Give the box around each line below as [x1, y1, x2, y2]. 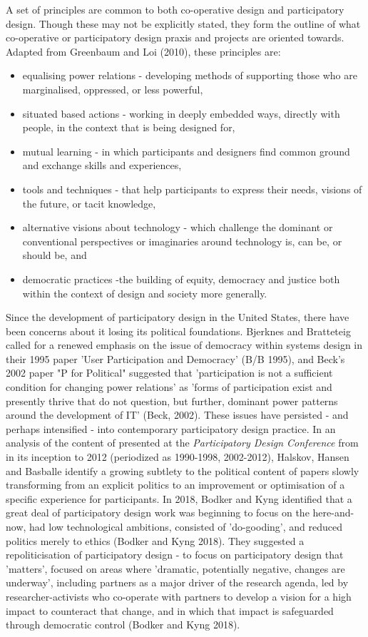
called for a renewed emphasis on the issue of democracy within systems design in [6, 337, 363, 352]
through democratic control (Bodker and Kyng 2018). [6, 617, 240, 632]
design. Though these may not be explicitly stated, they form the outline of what [6, 16, 361, 31]
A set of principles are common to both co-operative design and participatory [6, 2, 344, 16]
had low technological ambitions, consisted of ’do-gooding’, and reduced [29, 519, 343, 534]
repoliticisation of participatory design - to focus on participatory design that [6, 547, 344, 562]
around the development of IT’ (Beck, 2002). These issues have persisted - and [6, 407, 349, 422]
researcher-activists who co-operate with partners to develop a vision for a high [6, 588, 352, 603]
